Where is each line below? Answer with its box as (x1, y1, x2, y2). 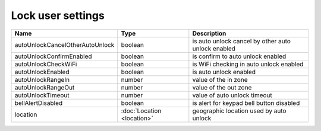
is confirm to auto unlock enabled (192, 52, 287, 60)
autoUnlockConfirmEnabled (14, 52, 92, 60)
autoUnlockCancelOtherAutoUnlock (14, 40, 115, 49)
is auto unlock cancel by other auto (192, 37, 291, 45)
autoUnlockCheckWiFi (14, 60, 77, 68)
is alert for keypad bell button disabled (192, 98, 300, 107)
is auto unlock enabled (192, 68, 256, 76)
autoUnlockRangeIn (14, 75, 70, 84)
